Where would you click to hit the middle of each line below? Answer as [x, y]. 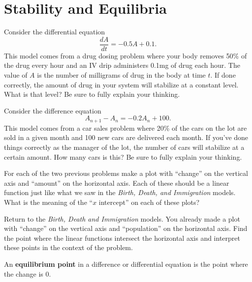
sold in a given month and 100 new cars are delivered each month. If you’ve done [126, 137]
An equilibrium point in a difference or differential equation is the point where [126, 264]
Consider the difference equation [53, 110]
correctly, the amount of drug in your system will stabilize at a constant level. [121, 84]
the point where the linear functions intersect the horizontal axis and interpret [122, 238]
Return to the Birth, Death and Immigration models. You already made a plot [122, 218]
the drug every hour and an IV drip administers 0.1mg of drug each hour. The [122, 65]
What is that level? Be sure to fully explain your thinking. [92, 94]
